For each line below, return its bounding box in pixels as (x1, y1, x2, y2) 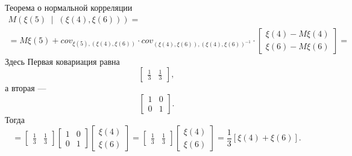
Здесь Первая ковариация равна (5, 55, 120, 67)
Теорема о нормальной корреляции (5, 1, 133, 13)
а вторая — (5, 82, 46, 94)
